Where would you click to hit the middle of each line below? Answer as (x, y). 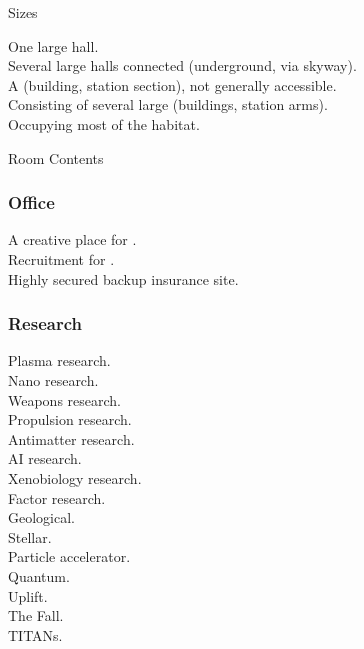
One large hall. (53, 45)
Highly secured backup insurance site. (123, 278)
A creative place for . (72, 239)
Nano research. (53, 379)
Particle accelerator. (69, 556)
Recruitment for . (61, 258)
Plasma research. (59, 360)
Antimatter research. (71, 438)
